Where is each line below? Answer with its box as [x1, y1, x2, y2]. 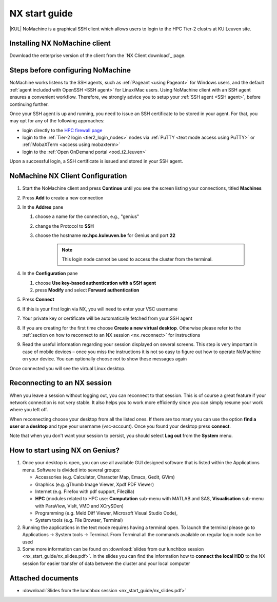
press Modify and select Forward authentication [35, 287, 140, 293]
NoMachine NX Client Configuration [9, 172, 127, 180]
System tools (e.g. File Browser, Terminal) [35, 517, 123, 523]
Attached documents [9, 574, 79, 582]
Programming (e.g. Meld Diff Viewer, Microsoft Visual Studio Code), [35, 510, 178, 516]
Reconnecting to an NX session [9, 378, 112, 388]
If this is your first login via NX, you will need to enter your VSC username [22, 306, 178, 312]
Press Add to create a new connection [22, 194, 104, 200]
